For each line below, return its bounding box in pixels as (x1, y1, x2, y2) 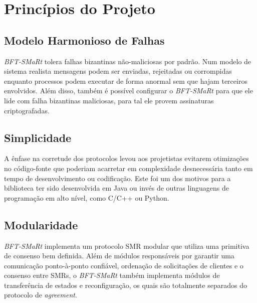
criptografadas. (4, 105, 50, 115)
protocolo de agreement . (4, 289, 77, 300)
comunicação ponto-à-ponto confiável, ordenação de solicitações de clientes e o (4, 260, 243, 270)
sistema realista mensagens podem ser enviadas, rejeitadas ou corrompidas (4, 66, 232, 76)
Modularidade (4, 217, 78, 232)
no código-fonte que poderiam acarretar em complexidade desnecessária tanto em (4, 163, 253, 173)
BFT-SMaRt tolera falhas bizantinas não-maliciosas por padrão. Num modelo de (4, 56, 251, 66)
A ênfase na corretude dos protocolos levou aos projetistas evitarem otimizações (4, 153, 249, 164)
